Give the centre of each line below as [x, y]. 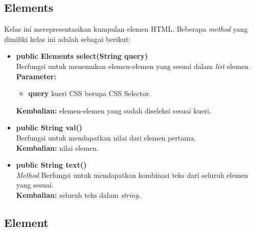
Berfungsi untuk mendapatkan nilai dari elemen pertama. [106, 137]
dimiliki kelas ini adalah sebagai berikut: [67, 39]
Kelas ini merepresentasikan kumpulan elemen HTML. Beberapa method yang [126, 29]
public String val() [49, 128]
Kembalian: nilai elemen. [57, 147]
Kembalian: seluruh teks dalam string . [78, 194]
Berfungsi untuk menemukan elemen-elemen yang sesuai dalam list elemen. [133, 66]
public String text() [51, 165]
